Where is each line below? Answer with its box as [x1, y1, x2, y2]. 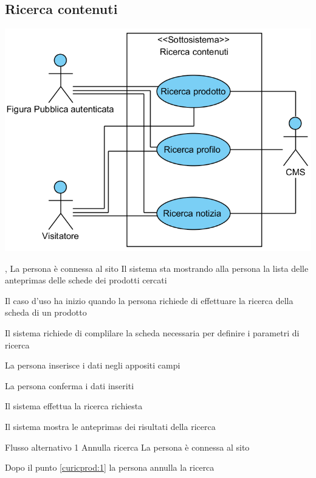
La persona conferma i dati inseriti [5, 379, 134, 392]
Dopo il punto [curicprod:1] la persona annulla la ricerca [5, 461, 215, 474]
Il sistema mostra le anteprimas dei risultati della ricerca [5, 420, 216, 433]
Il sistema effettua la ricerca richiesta [5, 400, 143, 412]
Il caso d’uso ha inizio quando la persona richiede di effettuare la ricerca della [5, 294, 294, 307]
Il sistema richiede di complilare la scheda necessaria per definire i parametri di [5, 327, 300, 339]
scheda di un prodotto [5, 306, 87, 319]
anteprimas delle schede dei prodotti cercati [5, 274, 167, 286]
